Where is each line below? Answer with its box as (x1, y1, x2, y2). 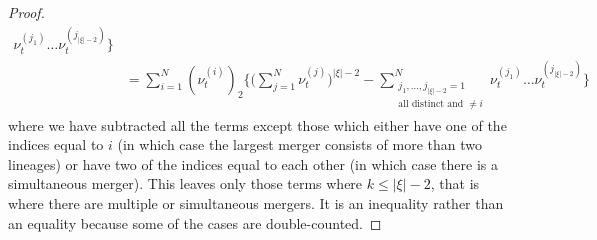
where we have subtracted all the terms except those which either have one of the (8, 114, 507, 135)
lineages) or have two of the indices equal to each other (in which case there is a (8, 153, 498, 174)
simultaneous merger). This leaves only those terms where (8, 173, 363, 194)
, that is (430, 173, 480, 194)
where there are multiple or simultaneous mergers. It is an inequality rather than (8, 192, 504, 213)
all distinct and (398, 99, 464, 110)
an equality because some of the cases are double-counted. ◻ (8, 212, 382, 233)
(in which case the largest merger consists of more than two (117, 134, 482, 155)
